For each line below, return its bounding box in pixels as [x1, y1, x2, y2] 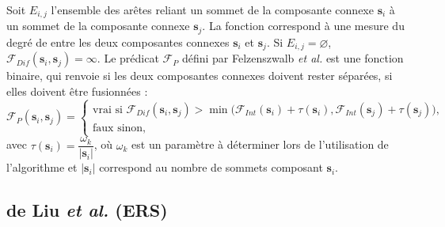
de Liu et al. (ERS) [6, 198, 168, 222]
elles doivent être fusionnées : [6, 82, 148, 99]
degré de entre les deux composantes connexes [6, 33, 230, 50]
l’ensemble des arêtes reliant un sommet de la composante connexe [51, 2, 374, 17]
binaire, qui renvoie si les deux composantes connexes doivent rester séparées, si [6, 67, 393, 84]
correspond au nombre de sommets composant [99, 159, 323, 176]
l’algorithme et [6, 159, 78, 176]
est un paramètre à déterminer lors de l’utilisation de [131, 136, 389, 153]
